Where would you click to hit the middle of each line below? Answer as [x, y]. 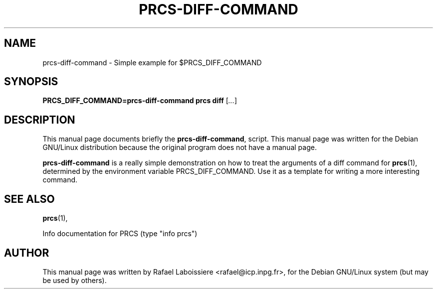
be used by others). [75, 280]
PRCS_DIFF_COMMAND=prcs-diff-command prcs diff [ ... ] [140, 101]
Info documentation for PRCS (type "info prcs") [120, 234]
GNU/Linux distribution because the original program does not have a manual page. [180, 147]
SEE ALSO [29, 199]
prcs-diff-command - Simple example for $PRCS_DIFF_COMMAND [152, 62]
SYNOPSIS [31, 82]
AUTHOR [27, 253]
